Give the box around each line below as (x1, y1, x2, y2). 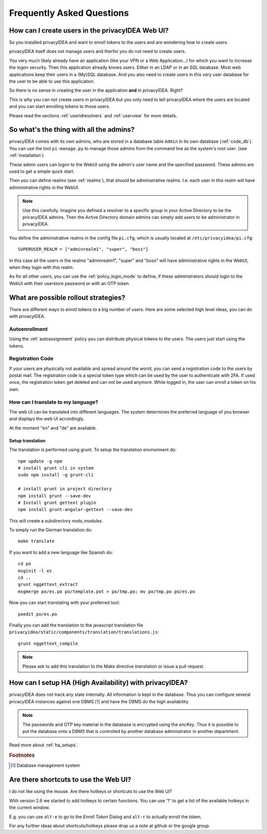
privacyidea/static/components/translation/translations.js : (9, 629, 159, 635)
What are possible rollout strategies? (9, 293, 126, 302)
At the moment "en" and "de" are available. (9, 425, 97, 431)
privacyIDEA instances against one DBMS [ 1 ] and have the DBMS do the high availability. (9, 698, 190, 704)
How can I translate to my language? (9, 399, 98, 406)
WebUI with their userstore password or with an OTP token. (9, 280, 131, 286)
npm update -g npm (18, 458, 63, 464)
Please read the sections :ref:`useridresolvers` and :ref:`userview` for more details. (9, 112, 178, 118)
